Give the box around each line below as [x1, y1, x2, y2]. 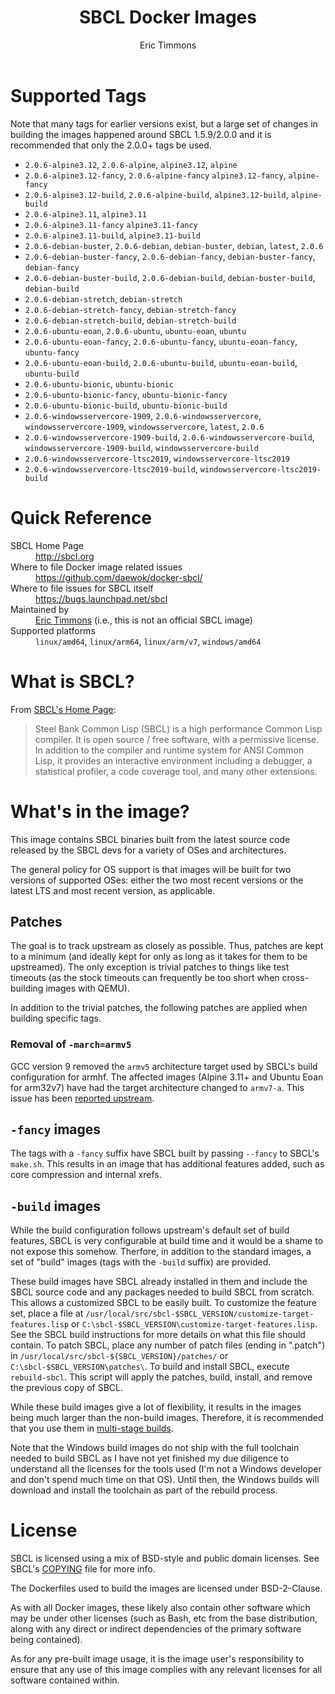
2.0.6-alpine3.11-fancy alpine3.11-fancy [24, 220, 198, 230]
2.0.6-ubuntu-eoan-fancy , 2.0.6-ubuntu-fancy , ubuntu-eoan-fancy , [24, 335, 298, 347]
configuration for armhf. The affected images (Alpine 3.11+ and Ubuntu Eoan [10, 1071, 324, 1083]
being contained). [10, 1634, 83, 1646]
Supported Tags [10, 84, 147, 107]
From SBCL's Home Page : [10, 703, 117, 715]
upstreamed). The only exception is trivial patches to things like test [10, 961, 290, 973]
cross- [281, 972, 310, 984]
